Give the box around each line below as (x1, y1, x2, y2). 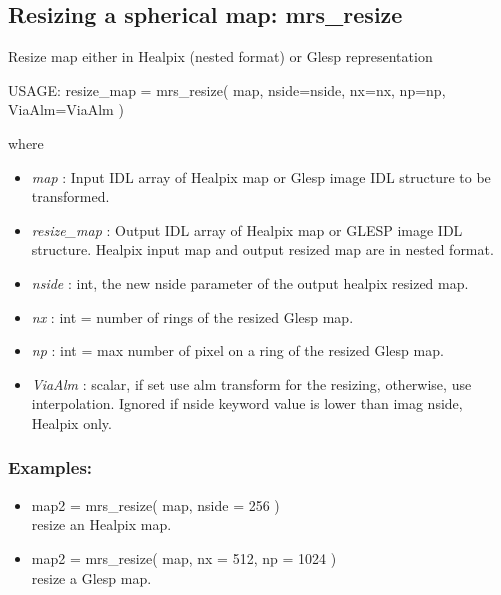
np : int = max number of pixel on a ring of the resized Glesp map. (31, 340, 444, 361)
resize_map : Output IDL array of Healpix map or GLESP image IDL (31, 219, 463, 240)
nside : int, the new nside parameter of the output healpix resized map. (31, 272, 469, 293)
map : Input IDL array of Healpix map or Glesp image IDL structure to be (31, 166, 491, 187)
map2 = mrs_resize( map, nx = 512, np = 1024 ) (31, 547, 337, 568)
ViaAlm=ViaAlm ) (8, 99, 124, 120)
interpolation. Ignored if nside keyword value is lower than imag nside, (31, 393, 463, 414)
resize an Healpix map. (31, 514, 172, 535)
